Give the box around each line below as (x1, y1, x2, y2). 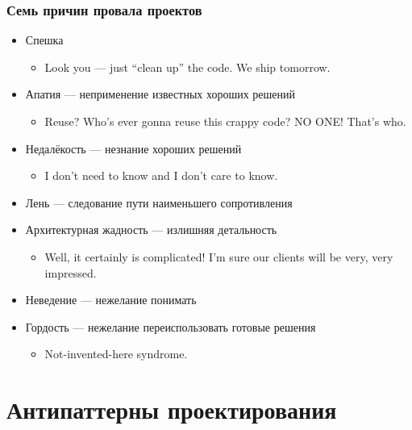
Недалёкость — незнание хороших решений (25, 140, 242, 157)
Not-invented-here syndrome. (44, 345, 188, 362)
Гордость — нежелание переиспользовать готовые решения (25, 318, 316, 335)
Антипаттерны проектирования (6, 393, 337, 426)
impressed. (44, 264, 97, 281)
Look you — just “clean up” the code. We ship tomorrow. (44, 58, 331, 75)
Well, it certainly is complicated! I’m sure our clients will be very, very (44, 248, 393, 265)
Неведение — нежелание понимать (25, 291, 197, 308)
